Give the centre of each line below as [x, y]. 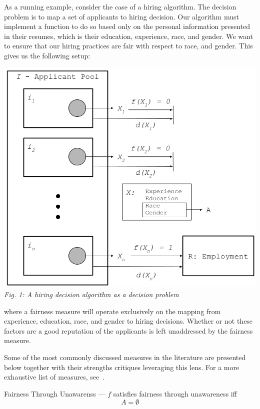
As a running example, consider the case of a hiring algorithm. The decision [120, 6]
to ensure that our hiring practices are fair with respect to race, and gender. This [128, 46]
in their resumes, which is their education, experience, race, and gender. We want [128, 36]
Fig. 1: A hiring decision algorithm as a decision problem [91, 294]
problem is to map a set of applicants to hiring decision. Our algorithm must [121, 16]
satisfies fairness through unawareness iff [175, 393]
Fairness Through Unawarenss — [55, 393]
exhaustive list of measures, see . [54, 377]
